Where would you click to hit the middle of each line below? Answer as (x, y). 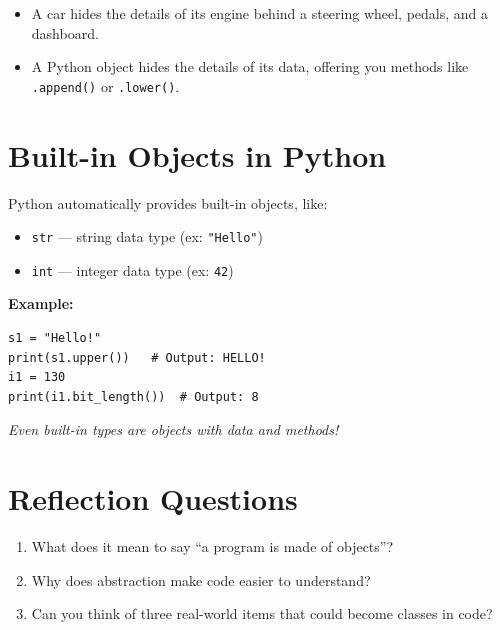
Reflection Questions (153, 498)
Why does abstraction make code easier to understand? (201, 579)
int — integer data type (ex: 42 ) (132, 269)
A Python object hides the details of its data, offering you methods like (250, 66)
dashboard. (65, 32)
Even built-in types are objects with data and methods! (173, 429)
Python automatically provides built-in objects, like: (168, 202)
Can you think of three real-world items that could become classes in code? (262, 613)
